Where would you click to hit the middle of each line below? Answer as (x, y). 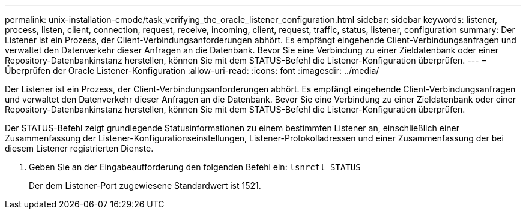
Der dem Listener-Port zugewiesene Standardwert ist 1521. (145, 186)
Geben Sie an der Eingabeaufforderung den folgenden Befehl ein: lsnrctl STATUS (195, 167)
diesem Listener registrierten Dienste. (79, 148)
